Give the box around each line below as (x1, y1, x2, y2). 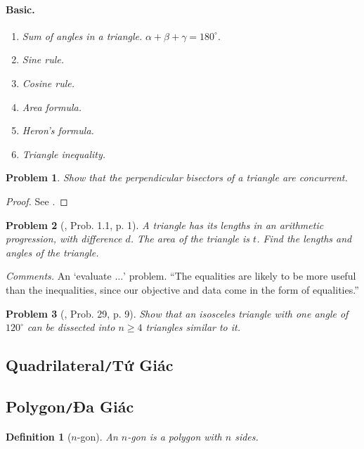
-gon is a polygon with (127, 429, 222, 443)
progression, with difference (6, 231, 122, 246)
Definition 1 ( (6, 429, 72, 443)
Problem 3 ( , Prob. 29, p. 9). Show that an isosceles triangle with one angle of (6, 306, 349, 320)
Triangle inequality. (22, 146, 106, 161)
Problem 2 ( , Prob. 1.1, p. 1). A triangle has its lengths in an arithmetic (6, 217, 324, 232)
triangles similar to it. (145, 320, 241, 334)
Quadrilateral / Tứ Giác (6, 354, 174, 376)
